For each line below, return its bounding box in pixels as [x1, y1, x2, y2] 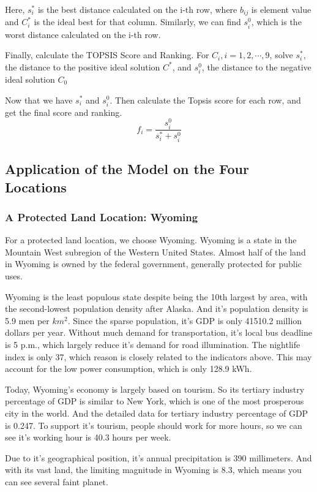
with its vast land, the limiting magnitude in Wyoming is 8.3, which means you [5, 463, 302, 476]
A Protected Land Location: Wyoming [5, 209, 198, 224]
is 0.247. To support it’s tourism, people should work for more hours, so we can [5, 418, 302, 431]
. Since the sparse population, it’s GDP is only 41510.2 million [67, 314, 302, 327]
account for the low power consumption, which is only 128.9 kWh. [5, 362, 252, 375]
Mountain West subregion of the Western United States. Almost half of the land [5, 245, 306, 258]
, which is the [251, 15, 302, 28]
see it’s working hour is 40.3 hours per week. [5, 431, 171, 444]
